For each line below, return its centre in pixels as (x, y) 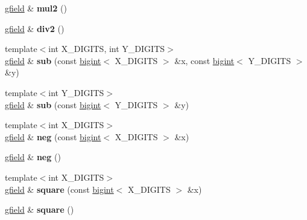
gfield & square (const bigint (59, 189)
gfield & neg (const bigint (53, 136)
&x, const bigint (204, 60)
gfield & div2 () (35, 28)
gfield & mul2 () (36, 8)
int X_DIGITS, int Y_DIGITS (107, 49)
